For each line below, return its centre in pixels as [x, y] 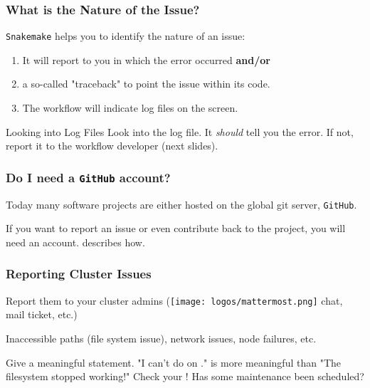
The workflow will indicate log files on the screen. [130, 108]
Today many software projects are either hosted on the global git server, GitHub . [181, 204]
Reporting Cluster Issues [79, 274]
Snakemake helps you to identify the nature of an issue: [126, 36]
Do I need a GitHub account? [88, 177]
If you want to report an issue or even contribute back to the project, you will [176, 228]
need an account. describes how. [75, 242]
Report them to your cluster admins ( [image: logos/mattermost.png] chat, [174, 300]
